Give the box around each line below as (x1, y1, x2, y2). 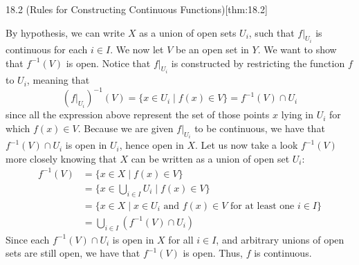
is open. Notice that (66, 55, 151, 70)
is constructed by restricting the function (171, 55, 345, 70)
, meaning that (26, 73, 90, 87)
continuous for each (6, 42, 88, 57)
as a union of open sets (139, 25, 237, 39)
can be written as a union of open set (131, 151, 290, 165)
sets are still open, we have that (6, 246, 140, 260)
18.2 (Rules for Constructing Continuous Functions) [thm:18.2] (6, 2, 268, 16)
